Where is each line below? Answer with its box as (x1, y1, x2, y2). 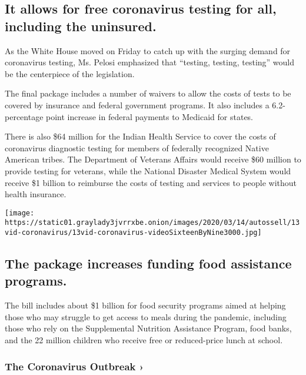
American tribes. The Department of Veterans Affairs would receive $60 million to (5, 153, 301, 165)
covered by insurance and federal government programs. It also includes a (5, 98, 270, 111)
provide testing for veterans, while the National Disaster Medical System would (5, 164, 291, 177)
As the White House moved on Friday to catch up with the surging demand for (5, 44, 291, 57)
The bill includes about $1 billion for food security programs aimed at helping (5, 299, 286, 311)
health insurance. (5, 188, 66, 200)
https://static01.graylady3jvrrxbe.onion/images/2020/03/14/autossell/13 (5, 218, 300, 227)
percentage (5, 110, 44, 122)
